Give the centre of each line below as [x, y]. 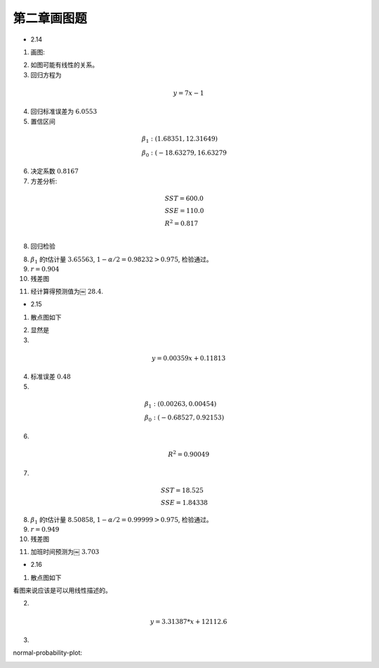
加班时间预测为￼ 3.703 [65, 551]
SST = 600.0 [184, 198]
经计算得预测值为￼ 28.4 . [67, 291]
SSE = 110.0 [184, 210]
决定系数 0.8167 [54, 171]
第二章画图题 [50, 18]
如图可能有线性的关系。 [64, 65]
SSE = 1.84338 [184, 503]
